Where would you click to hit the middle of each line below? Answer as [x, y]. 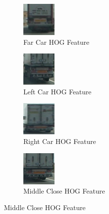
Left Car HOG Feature [57, 91]
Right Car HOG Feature [60, 141]
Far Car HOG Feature [56, 42]
